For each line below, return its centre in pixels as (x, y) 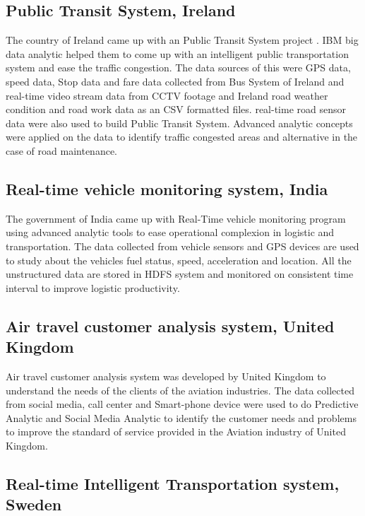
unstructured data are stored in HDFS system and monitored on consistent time (180, 274)
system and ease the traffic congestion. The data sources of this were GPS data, (178, 68)
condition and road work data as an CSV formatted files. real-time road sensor (176, 109)
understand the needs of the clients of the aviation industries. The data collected (180, 390)
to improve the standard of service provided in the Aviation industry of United (176, 432)
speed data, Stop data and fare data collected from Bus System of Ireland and (175, 81)
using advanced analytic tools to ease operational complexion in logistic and (170, 232)
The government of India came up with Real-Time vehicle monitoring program (176, 218)
